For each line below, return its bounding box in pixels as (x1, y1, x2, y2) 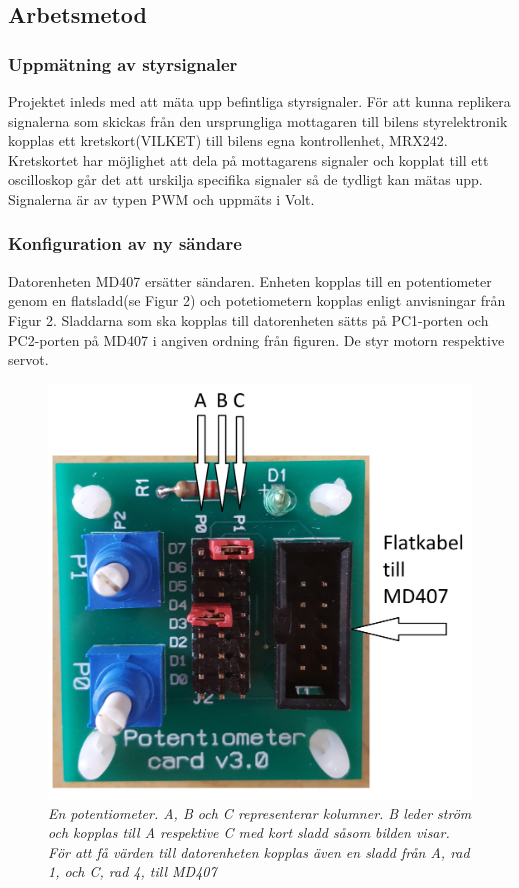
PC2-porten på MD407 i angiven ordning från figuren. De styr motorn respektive (8, 329, 505, 350)
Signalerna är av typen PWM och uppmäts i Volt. (8, 188, 315, 209)
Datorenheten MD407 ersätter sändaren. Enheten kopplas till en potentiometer (8, 270, 492, 291)
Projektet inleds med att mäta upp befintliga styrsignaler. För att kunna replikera (8, 91, 511, 111)
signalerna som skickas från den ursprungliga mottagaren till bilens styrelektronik (8, 110, 508, 131)
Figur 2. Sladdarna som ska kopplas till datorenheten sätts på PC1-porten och (8, 309, 489, 330)
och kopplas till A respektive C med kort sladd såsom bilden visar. (48, 822, 450, 843)
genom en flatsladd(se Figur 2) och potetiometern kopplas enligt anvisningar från (8, 290, 506, 311)
